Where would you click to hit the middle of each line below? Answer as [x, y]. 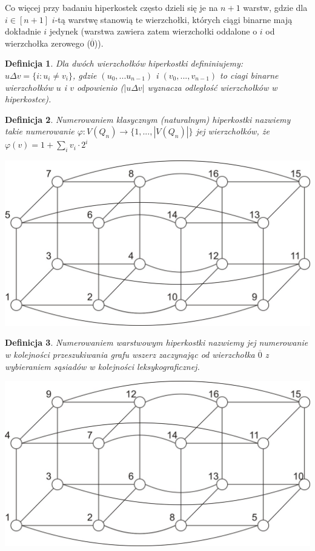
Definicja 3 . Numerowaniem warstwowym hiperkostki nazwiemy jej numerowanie [157, 342]
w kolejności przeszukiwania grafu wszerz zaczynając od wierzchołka [130, 354]
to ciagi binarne [249, 75]
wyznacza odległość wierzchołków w [212, 87]
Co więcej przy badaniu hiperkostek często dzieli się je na [111, 7]
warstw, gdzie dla [275, 7]
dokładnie [23, 31]
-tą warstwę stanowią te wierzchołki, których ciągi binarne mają [174, 19]
